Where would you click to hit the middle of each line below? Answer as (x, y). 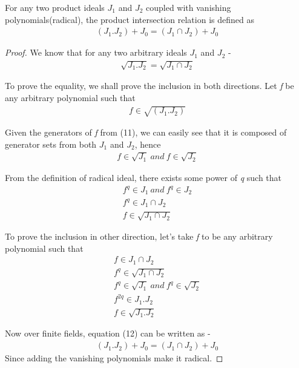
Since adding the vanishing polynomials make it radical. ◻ (114, 358)
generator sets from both (51, 144)
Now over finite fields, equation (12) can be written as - (108, 333)
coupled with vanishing (189, 7)
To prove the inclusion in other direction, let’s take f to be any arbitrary (139, 236)
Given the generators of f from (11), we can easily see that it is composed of (146, 132)
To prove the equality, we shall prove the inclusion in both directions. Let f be (149, 86)
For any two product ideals (55, 7)
